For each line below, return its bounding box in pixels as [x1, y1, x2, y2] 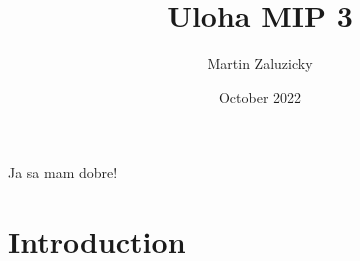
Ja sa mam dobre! [8, 162, 118, 183]
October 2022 [218, 86, 302, 107]
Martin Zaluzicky [207, 53, 313, 74]
